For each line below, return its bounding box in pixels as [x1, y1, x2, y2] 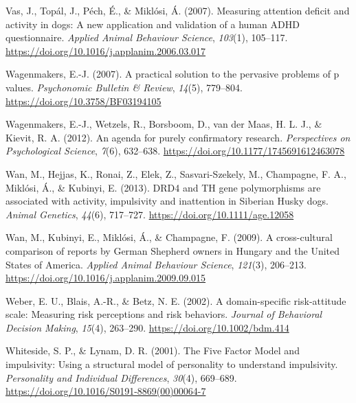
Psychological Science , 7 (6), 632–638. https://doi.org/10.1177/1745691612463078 [5, 143, 345, 158]
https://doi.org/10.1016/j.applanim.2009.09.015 [5, 270, 206, 285]
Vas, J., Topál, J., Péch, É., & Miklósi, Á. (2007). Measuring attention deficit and [5, 3, 350, 17]
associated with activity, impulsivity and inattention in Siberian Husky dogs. [5, 194, 329, 208]
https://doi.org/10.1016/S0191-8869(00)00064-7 [5, 384, 206, 398]
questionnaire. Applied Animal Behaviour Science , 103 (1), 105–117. [5, 30, 288, 45]
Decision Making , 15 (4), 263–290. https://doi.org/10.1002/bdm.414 [5, 320, 289, 334]
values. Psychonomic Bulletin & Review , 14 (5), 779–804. [5, 80, 243, 94]
